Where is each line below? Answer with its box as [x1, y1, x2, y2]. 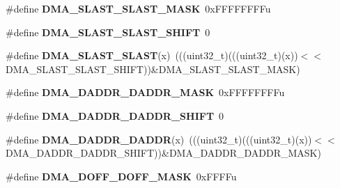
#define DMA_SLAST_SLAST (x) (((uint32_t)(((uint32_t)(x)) [6, 48, 298, 63]
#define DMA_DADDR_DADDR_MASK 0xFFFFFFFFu [6, 85, 285, 100]
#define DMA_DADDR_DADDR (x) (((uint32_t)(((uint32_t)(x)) [6, 132, 312, 146]
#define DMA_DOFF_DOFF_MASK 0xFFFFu [6, 169, 237, 183]
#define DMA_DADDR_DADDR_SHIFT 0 [6, 108, 224, 123]
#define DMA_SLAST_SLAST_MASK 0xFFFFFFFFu [6, 1, 271, 15]
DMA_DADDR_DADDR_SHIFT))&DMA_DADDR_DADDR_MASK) [6, 146, 321, 160]
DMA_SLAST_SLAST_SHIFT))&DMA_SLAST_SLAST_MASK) [6, 61, 300, 76]
